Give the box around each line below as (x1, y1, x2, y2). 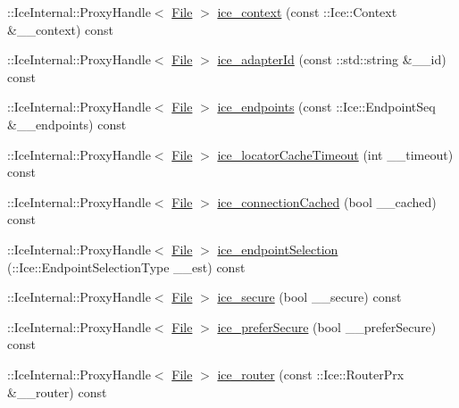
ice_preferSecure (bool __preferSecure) (217, 317, 437, 336)
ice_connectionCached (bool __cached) (217, 192, 437, 211)
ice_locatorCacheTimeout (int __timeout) (217, 145, 454, 163)
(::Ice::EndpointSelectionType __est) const (7, 257, 246, 276)
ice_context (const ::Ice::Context (217, 3, 397, 21)
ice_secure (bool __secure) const (217, 287, 402, 306)
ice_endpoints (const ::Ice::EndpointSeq (217, 97, 436, 116)
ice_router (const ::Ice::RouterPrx (217, 364, 405, 383)
